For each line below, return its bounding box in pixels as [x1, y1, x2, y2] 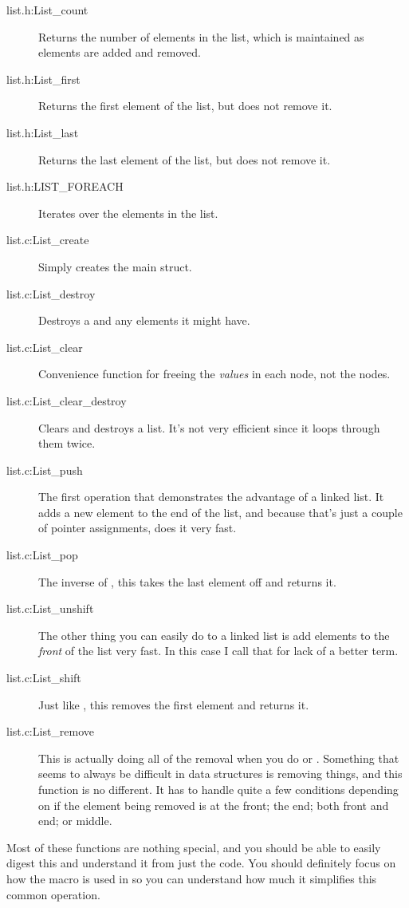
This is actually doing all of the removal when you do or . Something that [38, 749, 399, 766]
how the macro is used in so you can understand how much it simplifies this [6, 870, 377, 886]
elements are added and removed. [38, 44, 201, 61]
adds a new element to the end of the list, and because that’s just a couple [38, 503, 403, 520]
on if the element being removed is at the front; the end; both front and [38, 796, 389, 813]
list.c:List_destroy [6, 285, 96, 302]
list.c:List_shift [6, 669, 81, 686]
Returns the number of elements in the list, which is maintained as [38, 28, 364, 45]
